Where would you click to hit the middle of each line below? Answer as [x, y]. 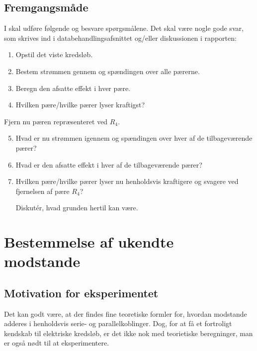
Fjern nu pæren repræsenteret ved [56, 121]
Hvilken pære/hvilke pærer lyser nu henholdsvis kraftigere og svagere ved [127, 181]
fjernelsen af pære [43, 191]
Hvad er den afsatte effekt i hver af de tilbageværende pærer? [109, 164]
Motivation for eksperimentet [81, 293]
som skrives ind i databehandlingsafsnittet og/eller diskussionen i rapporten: [120, 38]
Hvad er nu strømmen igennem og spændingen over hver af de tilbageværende [134, 138]
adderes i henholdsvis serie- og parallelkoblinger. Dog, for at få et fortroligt [118, 323]
